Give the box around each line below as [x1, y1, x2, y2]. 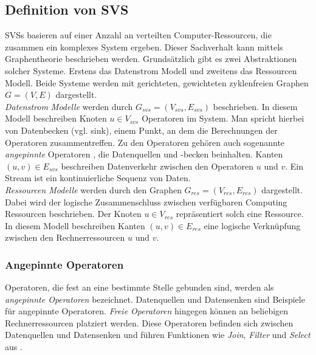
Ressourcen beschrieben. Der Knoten [5, 207, 142, 220]
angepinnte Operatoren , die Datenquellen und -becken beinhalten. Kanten [5, 148, 283, 160]
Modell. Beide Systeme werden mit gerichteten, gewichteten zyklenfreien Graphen [5, 76, 309, 89]
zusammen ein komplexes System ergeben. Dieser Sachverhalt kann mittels [5, 40, 283, 53]
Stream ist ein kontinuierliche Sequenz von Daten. [5, 171, 191, 184]
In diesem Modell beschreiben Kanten [5, 219, 145, 232]
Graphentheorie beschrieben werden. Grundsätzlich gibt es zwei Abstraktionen [5, 52, 297, 65]
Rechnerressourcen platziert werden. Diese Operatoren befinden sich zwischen [5, 316, 294, 329]
